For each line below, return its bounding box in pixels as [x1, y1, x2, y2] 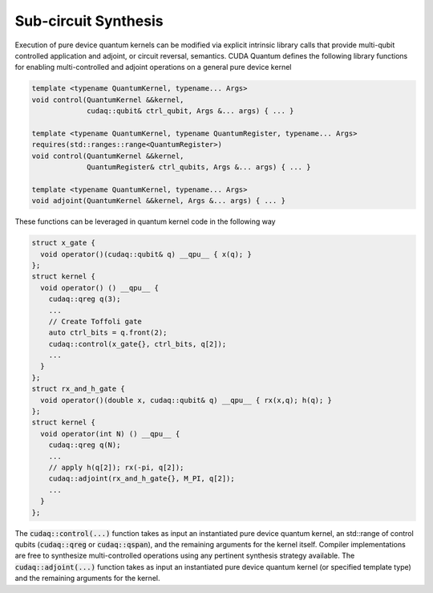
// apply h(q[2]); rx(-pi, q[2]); [48, 463, 184, 472]
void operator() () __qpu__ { [40, 283, 160, 292]
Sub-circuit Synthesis [14, 12, 164, 30]
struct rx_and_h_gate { [31, 384, 126, 393]
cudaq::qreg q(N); [48, 441, 121, 449]
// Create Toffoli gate [48, 317, 142, 326]
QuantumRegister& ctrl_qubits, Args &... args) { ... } [87, 163, 311, 172]
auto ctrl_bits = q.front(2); [48, 328, 168, 337]
